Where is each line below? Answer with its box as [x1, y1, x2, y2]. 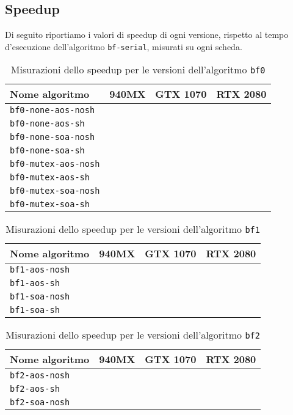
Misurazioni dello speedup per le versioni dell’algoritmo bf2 [5, 328, 260, 342]
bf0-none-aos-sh [10, 119, 85, 129]
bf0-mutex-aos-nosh [10, 159, 100, 169]
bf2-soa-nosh [10, 397, 70, 408]
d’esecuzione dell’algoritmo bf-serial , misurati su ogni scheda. [5, 40, 242, 53]
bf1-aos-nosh [10, 265, 70, 275]
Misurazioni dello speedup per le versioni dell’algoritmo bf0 [10, 62, 266, 77]
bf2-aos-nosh [10, 370, 70, 381]
